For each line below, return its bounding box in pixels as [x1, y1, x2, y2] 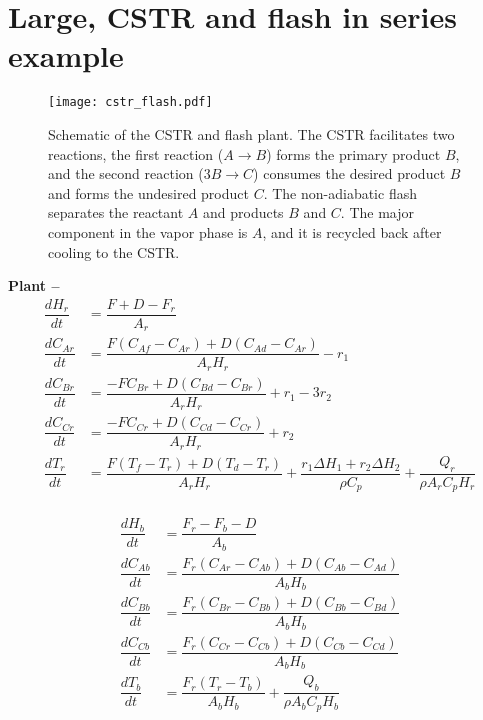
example [8, 35, 124, 76]
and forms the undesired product [48, 182, 249, 203]
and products [202, 202, 284, 223]
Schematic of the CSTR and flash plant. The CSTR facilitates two [48, 123, 455, 144]
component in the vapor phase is [48, 221, 248, 242]
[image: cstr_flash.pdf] [48, 95, 213, 110]
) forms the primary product [266, 143, 441, 164]
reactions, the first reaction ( [48, 143, 224, 164]
